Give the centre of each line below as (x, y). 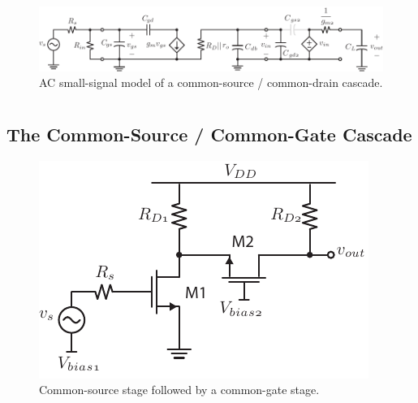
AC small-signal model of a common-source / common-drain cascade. (211, 82)
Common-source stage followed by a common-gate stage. (179, 390)
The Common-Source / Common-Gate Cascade (209, 134)
